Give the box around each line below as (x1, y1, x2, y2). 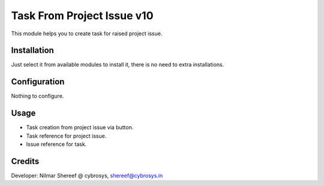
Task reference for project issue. (26, 132, 107, 139)
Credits (11, 156, 40, 166)
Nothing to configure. (11, 93, 64, 100)
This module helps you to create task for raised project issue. (11, 30, 163, 37)
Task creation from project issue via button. (26, 124, 134, 131)
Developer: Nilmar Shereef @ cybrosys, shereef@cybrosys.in (11, 172, 163, 179)
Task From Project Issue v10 (11, 9, 154, 22)
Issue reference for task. (26, 141, 87, 148)
